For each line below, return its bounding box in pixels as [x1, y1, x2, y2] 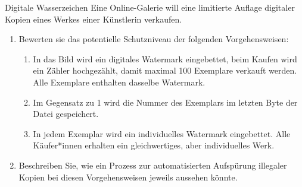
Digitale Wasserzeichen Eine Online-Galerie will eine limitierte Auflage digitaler [5, 1, 295, 13]
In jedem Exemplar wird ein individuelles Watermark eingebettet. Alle [33, 127, 291, 140]
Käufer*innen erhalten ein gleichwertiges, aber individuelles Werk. [33, 139, 275, 151]
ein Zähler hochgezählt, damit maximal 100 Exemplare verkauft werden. [33, 64, 297, 77]
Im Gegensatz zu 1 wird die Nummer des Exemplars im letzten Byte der [33, 96, 298, 108]
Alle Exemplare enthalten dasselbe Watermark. [33, 75, 206, 88]
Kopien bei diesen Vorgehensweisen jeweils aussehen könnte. [18, 170, 238, 183]
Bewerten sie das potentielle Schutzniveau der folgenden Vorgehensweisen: [18, 33, 289, 45]
